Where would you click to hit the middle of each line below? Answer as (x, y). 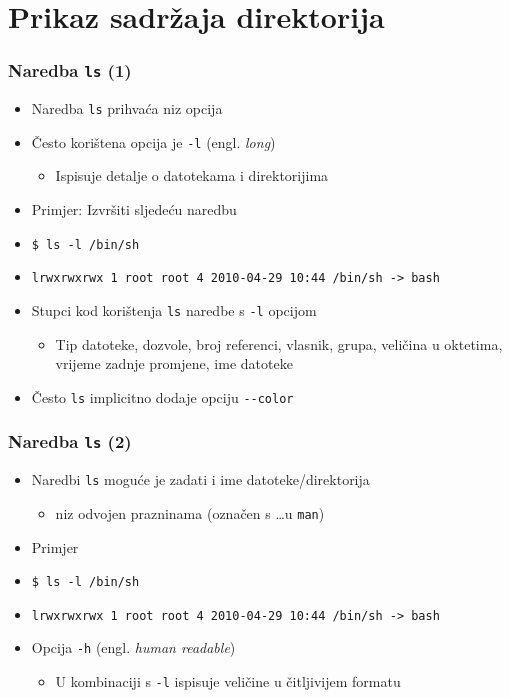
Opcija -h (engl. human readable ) (133, 647)
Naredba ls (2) (70, 441)
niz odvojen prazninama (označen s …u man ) (190, 512)
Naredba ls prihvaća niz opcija (127, 108)
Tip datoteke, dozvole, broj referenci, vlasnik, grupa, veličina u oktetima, (279, 343)
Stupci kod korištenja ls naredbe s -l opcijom (174, 309)
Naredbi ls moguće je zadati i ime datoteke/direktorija (200, 479)
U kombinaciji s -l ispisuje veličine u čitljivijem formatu (228, 681)
